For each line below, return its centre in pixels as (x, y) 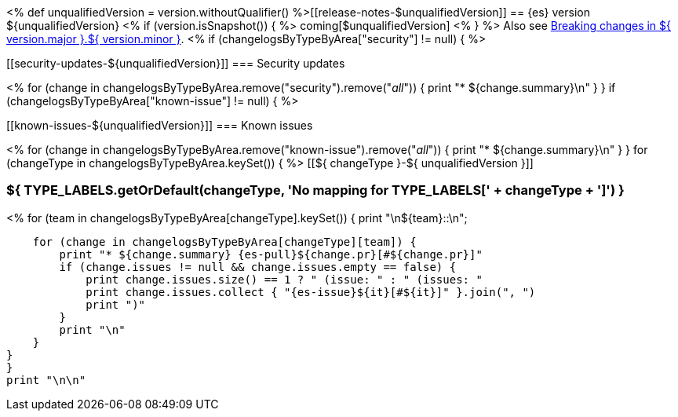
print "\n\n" (46, 380)
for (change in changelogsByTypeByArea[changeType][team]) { (224, 241)
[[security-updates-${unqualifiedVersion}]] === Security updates (176, 63)
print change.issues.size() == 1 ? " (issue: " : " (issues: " (284, 279)
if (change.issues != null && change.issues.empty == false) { (258, 267)
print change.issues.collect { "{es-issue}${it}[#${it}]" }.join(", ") (311, 292)
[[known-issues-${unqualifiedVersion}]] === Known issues (160, 125)
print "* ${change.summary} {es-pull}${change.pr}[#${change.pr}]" (271, 254)
